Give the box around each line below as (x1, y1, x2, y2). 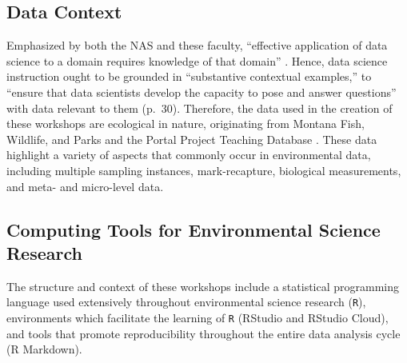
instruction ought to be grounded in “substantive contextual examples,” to (6, 68, 372, 85)
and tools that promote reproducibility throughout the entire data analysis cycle (6, 325, 401, 341)
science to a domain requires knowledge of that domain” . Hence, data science (6, 52, 388, 69)
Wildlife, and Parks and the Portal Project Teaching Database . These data (6, 130, 377, 147)
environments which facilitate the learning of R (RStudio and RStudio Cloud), (6, 309, 389, 325)
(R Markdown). (6, 341, 82, 357)
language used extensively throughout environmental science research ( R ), (6, 293, 366, 310)
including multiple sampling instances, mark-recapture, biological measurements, (6, 162, 401, 178)
